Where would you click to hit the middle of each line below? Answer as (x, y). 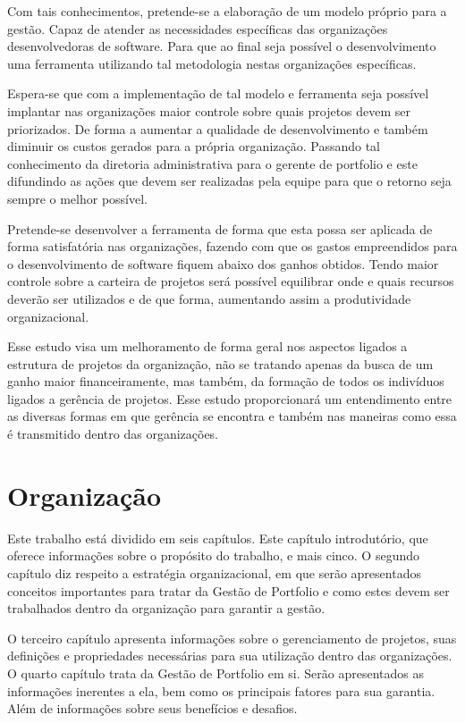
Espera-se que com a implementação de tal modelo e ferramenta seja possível (218, 93)
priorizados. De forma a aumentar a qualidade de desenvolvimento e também (218, 128)
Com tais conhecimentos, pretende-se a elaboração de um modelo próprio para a (227, 11)
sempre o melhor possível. (78, 198)
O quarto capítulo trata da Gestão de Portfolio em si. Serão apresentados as (216, 673)
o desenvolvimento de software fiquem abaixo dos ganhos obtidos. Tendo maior (223, 263)
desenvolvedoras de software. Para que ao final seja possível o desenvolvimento (222, 46)
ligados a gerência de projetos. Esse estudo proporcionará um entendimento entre (230, 398)
